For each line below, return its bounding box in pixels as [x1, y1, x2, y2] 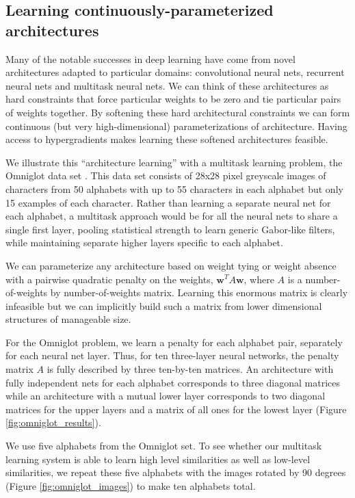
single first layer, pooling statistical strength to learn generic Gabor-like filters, [5, 222, 335, 236]
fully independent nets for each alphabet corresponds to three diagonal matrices [5, 375, 340, 389]
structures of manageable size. [5, 312, 131, 326]
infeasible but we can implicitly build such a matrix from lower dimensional [5, 298, 322, 313]
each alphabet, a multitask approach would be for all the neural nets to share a [5, 209, 338, 223]
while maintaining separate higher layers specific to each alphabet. [5, 235, 283, 250]
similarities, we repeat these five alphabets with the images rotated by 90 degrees [5, 465, 346, 480]
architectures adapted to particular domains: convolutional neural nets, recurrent [5, 65, 345, 79]
